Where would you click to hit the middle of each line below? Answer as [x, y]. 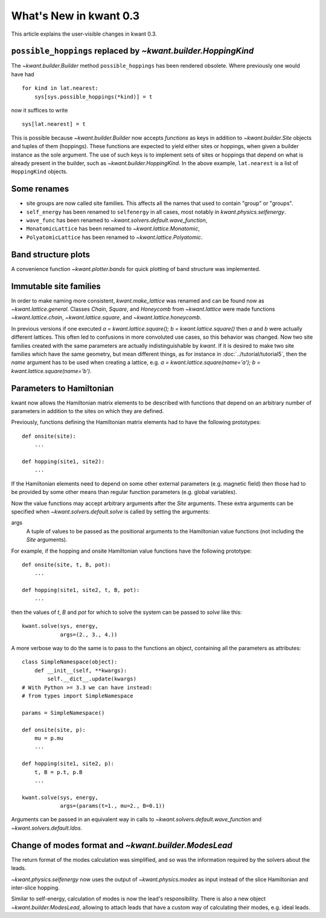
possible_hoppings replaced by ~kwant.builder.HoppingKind [133, 51]
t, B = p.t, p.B [58, 772]
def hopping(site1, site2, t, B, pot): [81, 590]
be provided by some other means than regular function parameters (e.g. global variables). [124, 492]
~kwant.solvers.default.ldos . [47, 828]
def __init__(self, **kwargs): [81, 670]
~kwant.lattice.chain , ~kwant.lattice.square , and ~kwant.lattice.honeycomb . [106, 317]
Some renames [40, 189]
